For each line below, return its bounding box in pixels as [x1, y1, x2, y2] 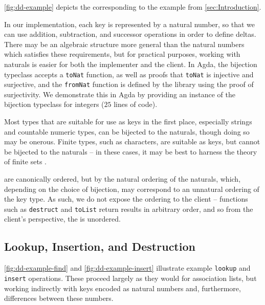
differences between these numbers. [4, 293, 114, 303]
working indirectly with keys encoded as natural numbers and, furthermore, [4, 282, 241, 293]
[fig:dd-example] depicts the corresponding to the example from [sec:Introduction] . [4, 2, 261, 12]
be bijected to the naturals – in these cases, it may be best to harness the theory [4, 146, 257, 157]
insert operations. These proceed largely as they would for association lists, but [4, 272, 257, 283]
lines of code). [114, 99, 158, 110]
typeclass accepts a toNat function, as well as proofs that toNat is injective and [4, 69, 254, 79]
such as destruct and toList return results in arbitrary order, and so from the [4, 203, 253, 214]
